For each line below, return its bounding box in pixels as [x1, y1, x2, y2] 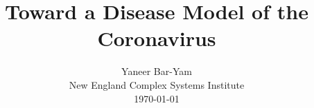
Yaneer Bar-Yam [121, 64, 192, 78]
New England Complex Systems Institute [69, 77, 245, 91]
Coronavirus [97, 24, 216, 52]
